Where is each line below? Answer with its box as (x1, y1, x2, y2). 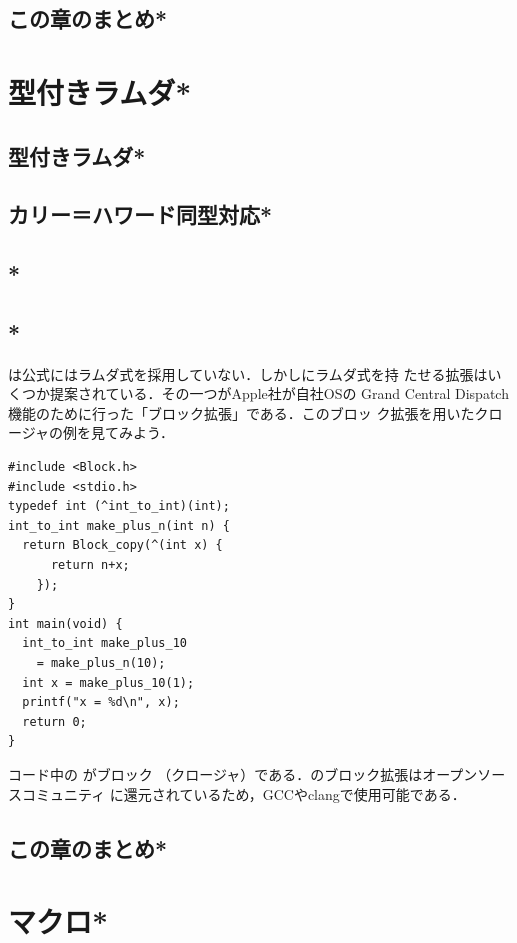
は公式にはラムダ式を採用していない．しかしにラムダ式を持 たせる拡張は (8, 363, 488, 384)
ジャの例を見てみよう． (21, 422, 174, 443)
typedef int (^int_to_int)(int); (8, 499, 230, 514)
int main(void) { (8, 616, 123, 631)
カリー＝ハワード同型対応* (8, 199, 273, 230)
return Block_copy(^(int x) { (22, 538, 223, 553)
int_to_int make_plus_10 (22, 636, 187, 651)
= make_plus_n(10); (36, 656, 166, 671)
